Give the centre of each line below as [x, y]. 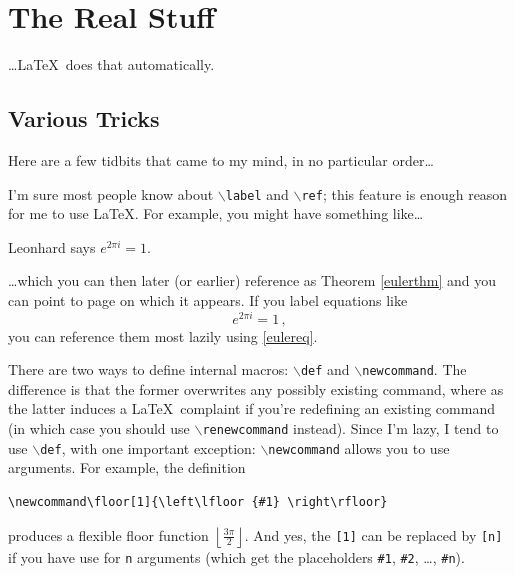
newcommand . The [414, 369]
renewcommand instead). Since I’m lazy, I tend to [350, 428]
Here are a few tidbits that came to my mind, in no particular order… [221, 159]
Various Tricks [84, 118]
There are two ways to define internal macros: [148, 369]
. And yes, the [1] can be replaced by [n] [373, 534]
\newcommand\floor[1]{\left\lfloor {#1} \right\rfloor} [198, 501]
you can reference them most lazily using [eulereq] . [163, 335]
